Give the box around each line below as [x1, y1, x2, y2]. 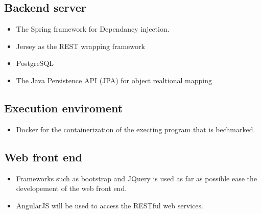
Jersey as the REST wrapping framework [16, 40, 145, 51]
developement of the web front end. [16, 183, 127, 194]
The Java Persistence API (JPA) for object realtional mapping [16, 75, 212, 85]
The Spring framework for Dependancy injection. [16, 23, 170, 34]
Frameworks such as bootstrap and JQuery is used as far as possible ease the [16, 173, 257, 183]
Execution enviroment [4, 100, 123, 115]
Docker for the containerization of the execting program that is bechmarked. [16, 124, 255, 134]
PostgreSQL [16, 58, 54, 68]
